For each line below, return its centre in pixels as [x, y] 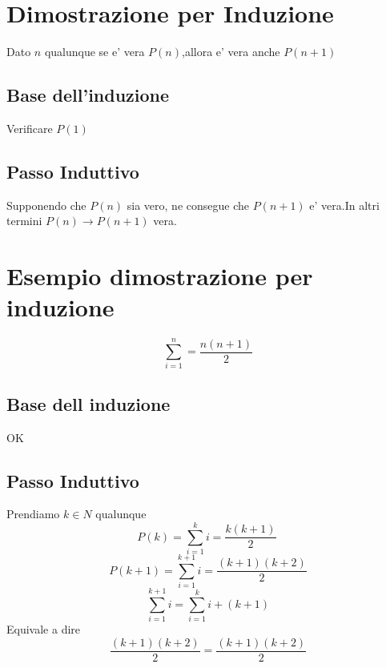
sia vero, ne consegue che [188, 205]
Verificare [30, 128]
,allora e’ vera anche [231, 52]
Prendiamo [33, 514]
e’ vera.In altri [344, 205]
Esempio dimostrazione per [160, 276]
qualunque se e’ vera [94, 52]
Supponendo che [46, 205]
